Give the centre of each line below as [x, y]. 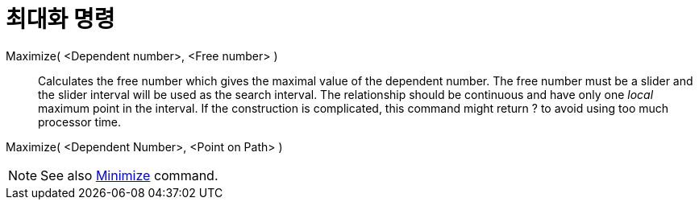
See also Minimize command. [129, 175]
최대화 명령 [60, 19]
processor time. [79, 122]
